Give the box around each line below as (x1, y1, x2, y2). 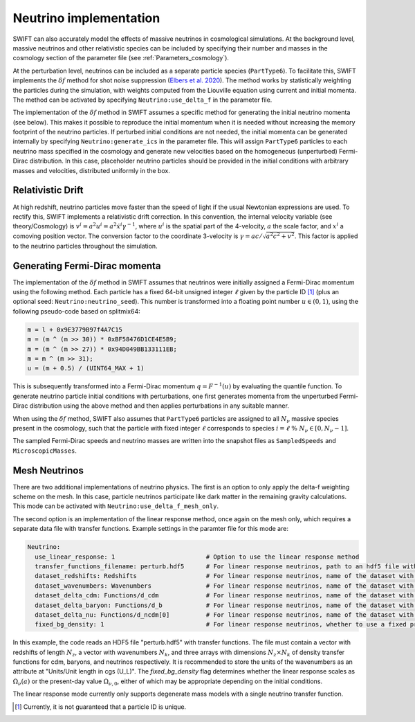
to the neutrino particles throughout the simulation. (12, 242, 158, 250)
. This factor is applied (294, 232, 358, 240)
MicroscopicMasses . (12, 446, 77, 455)
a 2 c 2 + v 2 (266, 231, 295, 240)
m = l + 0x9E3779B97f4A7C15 (27, 325, 122, 334)
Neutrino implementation (12, 10, 160, 26)
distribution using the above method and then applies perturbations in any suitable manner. (29, 401, 290, 410)
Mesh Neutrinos (12, 464, 84, 476)
